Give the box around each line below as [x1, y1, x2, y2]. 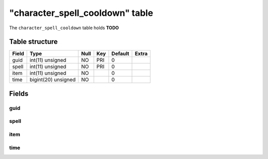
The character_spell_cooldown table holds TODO [9, 25, 119, 31]
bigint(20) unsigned [29, 76, 76, 83]
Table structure [9, 38, 58, 46]
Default [111, 50, 130, 57]
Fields [9, 89, 29, 98]
